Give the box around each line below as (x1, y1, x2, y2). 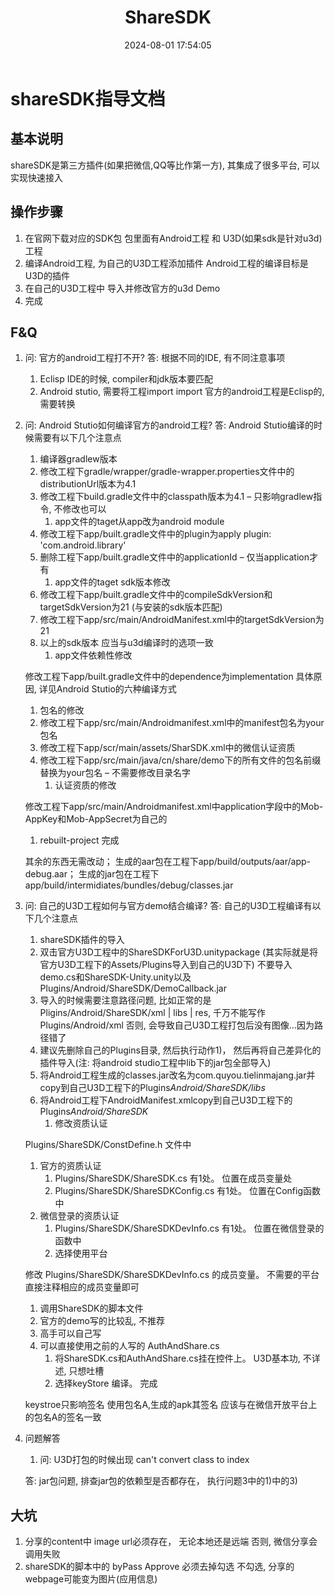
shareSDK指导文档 (10, 87, 166, 110)
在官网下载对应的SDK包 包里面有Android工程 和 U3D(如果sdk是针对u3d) (24, 232, 323, 244)
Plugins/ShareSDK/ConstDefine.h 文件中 (24, 1139, 192, 1151)
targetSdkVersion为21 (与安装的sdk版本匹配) (39, 601, 223, 613)
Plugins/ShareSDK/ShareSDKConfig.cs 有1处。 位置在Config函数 (54, 1185, 321, 1197)
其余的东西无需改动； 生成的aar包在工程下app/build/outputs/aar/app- (24, 856, 312, 868)
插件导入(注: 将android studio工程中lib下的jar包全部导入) (39, 1057, 272, 1069)
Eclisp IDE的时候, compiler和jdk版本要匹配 (39, 373, 214, 385)
